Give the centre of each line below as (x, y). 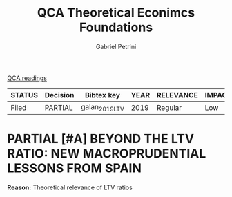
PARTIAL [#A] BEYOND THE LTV (101, 139)
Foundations (116, 27)
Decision (59, 95)
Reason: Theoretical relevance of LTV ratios (70, 187)
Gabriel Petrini (116, 46)
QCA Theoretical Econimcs (116, 13)
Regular (169, 107)
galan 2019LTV (102, 107)
